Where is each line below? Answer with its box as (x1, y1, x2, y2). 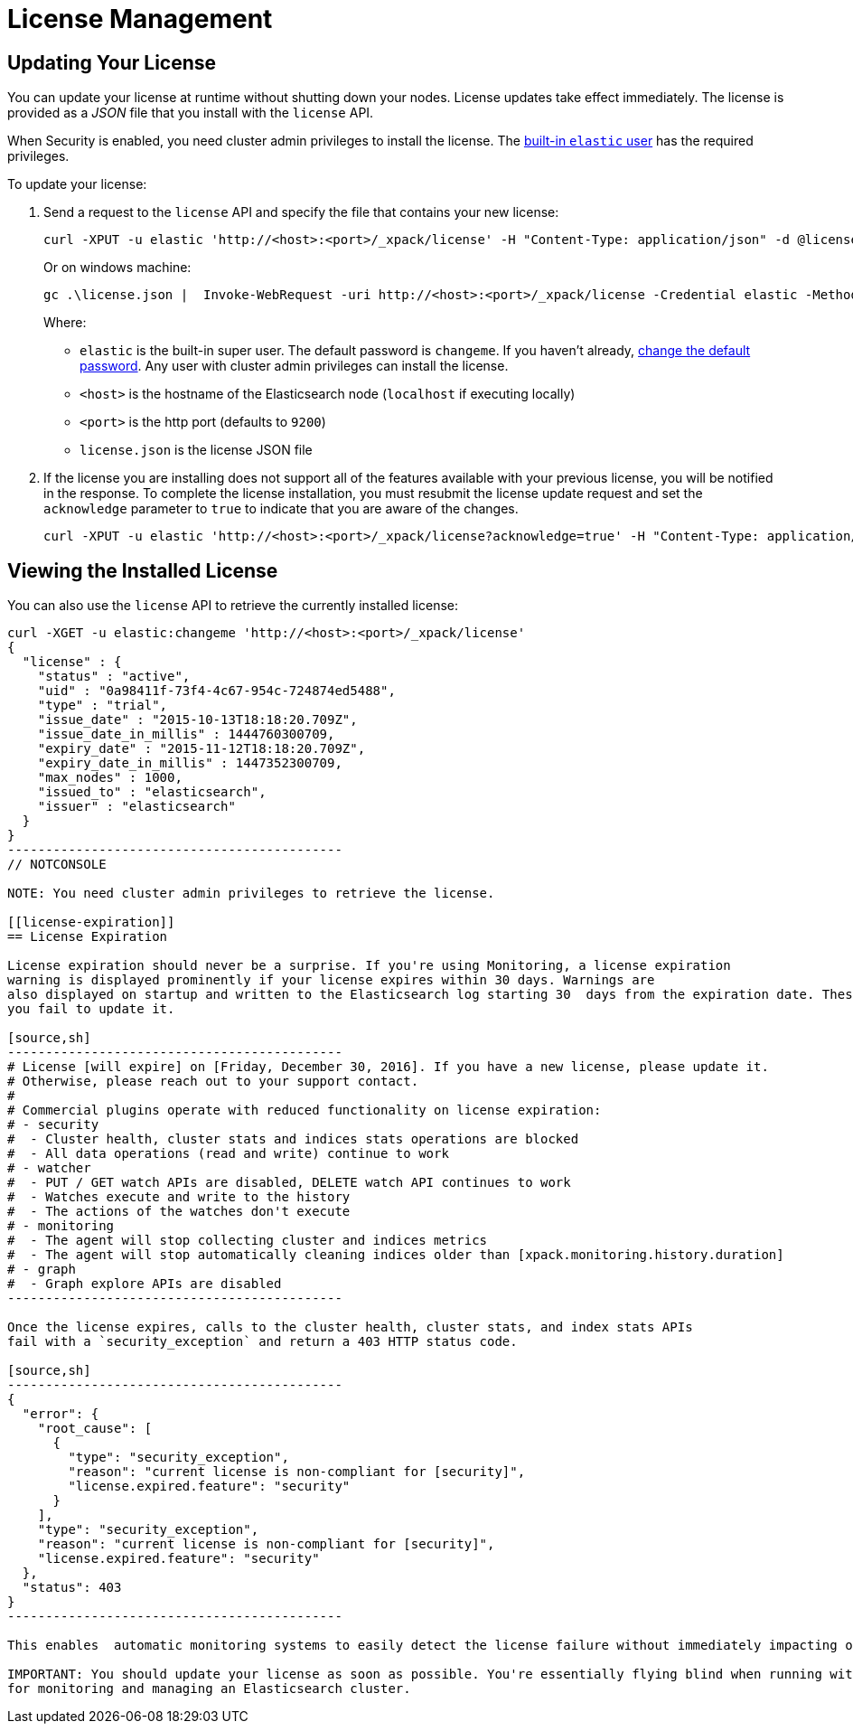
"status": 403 (22, 1580, 122, 1595)
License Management (7, 4, 273, 34)
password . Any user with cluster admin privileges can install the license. (80, 358, 509, 374)
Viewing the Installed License (7, 559, 278, 582)
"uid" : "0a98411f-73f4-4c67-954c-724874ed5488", (37, 683, 396, 699)
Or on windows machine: (43, 259, 192, 276)
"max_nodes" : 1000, (37, 770, 183, 786)
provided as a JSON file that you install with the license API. (7, 105, 374, 121)
